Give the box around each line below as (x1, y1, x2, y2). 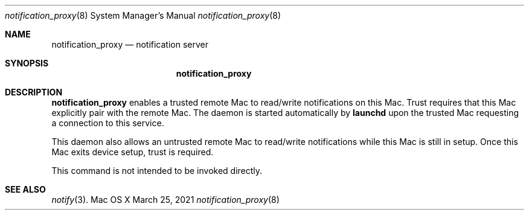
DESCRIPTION (5, 87, 63, 97)
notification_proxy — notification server (51, 39, 209, 50)
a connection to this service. (51, 118, 164, 128)
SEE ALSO (5, 184, 46, 194)
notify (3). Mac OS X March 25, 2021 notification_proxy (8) (51, 194, 280, 205)
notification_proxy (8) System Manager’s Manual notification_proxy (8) (5, 10, 281, 21)
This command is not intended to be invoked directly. (51, 165, 263, 176)
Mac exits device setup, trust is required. (51, 147, 214, 157)
